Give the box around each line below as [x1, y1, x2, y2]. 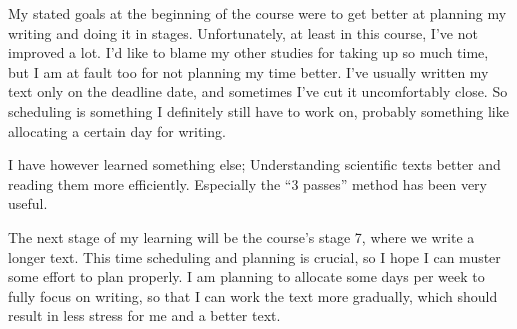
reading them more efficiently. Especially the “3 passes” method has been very [8, 173, 487, 194]
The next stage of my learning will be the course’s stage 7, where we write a [8, 226, 475, 247]
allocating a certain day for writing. [8, 120, 226, 141]
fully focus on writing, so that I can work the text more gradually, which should [8, 285, 498, 306]
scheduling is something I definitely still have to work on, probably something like [8, 100, 509, 121]
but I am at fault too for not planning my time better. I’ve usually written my [8, 61, 489, 82]
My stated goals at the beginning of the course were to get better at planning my [8, 3, 507, 23]
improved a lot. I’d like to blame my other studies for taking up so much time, [8, 42, 489, 63]
